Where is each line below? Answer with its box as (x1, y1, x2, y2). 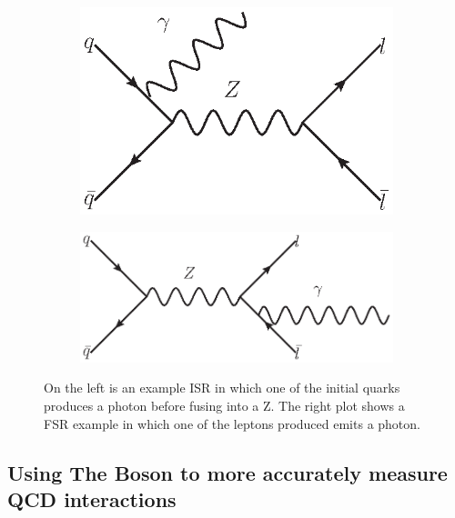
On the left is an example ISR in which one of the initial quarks (44, 378, 400, 397)
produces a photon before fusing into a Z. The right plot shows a (44, 395, 405, 414)
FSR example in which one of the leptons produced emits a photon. (44, 413, 420, 433)
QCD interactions (7, 484, 177, 513)
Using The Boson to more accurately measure (7, 458, 448, 486)
